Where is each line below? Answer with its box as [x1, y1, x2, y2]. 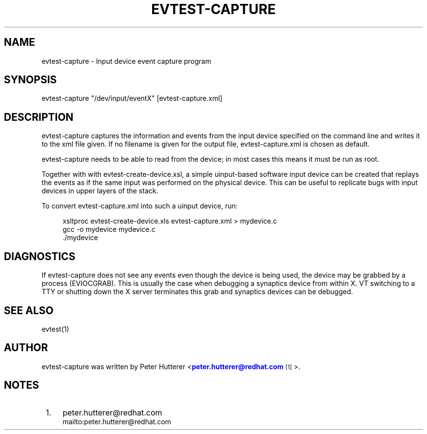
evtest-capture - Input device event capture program [41, 57, 212, 65]
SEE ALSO [4, 304, 54, 317]
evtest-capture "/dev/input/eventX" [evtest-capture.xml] [41, 94, 223, 103]
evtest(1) [41, 324, 69, 333]
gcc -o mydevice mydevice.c [62, 225, 155, 234]
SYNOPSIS [4, 74, 57, 86]
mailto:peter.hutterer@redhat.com [62, 417, 172, 426]
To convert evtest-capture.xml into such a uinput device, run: [41, 202, 238, 210]
